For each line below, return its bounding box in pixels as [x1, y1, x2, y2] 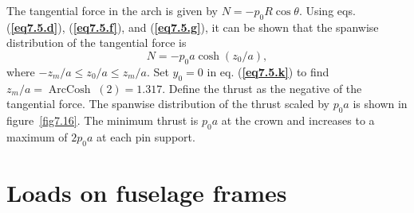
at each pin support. [97, 128, 195, 145]
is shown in [353, 95, 408, 112]
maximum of [6, 128, 68, 145]
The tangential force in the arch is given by [6, 2, 218, 18]
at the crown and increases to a [221, 111, 375, 128]
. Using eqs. [298, 2, 356, 18]
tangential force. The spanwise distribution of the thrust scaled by [6, 95, 329, 112]
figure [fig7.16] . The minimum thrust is [6, 111, 199, 128]
